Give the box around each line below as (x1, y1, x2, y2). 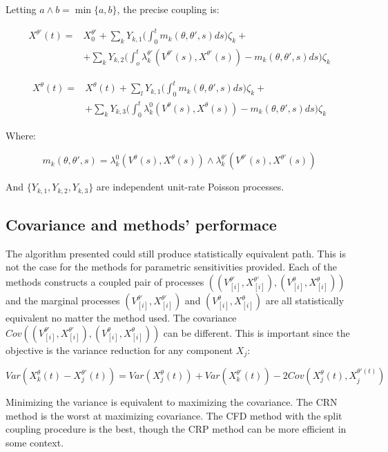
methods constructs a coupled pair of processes (6, 275, 204, 289)
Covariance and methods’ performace (6, 214, 277, 235)
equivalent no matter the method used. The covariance (6, 311, 237, 325)
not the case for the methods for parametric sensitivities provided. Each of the (6, 259, 337, 274)
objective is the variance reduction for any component (6, 342, 233, 357)
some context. (6, 435, 64, 449)
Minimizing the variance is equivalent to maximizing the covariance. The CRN (6, 395, 338, 409)
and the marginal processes (6, 293, 120, 308)
